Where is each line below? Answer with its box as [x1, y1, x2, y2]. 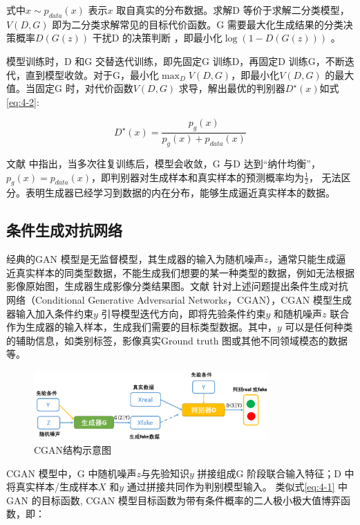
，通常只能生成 [268, 252, 337, 266]
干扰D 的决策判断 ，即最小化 [92, 30, 222, 45]
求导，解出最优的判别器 [178, 81, 285, 95]
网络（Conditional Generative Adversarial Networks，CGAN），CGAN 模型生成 [6, 292, 352, 306]
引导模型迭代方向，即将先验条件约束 [101, 306, 266, 320]
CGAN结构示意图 [34, 442, 112, 457]
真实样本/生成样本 [15, 479, 98, 494]
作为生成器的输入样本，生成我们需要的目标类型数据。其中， [6, 320, 277, 334]
